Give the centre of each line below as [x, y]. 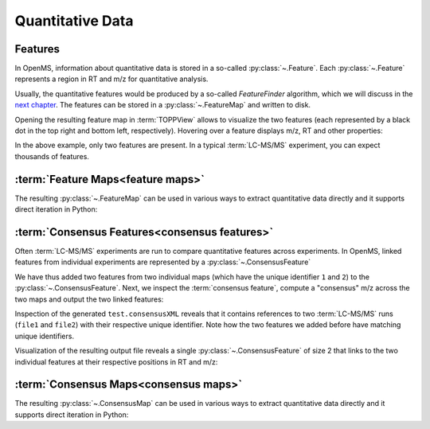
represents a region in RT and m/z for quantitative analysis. [111, 79]
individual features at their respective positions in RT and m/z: [116, 361]
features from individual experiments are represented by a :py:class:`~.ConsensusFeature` [163, 262]
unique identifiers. [45, 336]
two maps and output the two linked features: [89, 299]
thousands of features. [52, 156]
